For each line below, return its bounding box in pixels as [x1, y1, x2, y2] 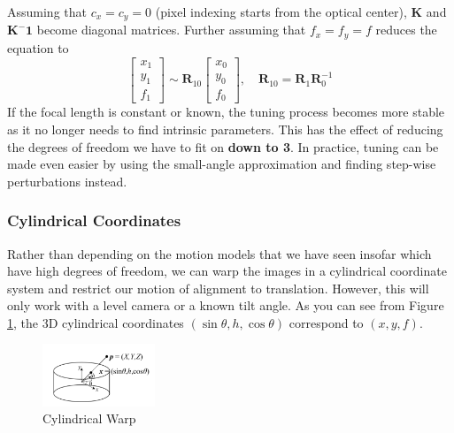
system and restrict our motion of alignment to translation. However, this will [7, 278, 429, 297]
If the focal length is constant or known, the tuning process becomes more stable [7, 103, 445, 121]
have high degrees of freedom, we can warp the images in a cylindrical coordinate [7, 262, 447, 280]
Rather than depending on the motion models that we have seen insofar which [7, 244, 432, 262]
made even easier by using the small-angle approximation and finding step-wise [7, 155, 436, 173]
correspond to [289, 313, 364, 331]
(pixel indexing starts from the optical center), [155, 3, 407, 20]
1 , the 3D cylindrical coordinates [7, 313, 184, 331]
